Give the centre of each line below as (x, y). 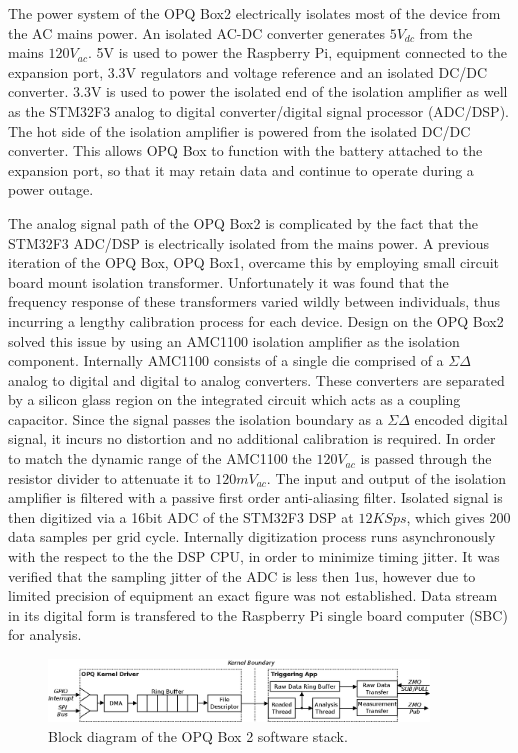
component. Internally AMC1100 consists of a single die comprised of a (226, 360)
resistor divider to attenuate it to (109, 477)
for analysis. (45, 634)
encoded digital (461, 418)
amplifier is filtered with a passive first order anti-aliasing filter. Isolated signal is (255, 497)
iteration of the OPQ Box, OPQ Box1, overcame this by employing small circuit (254, 262)
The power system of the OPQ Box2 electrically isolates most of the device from (254, 13)
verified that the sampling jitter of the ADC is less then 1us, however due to (242, 575)
